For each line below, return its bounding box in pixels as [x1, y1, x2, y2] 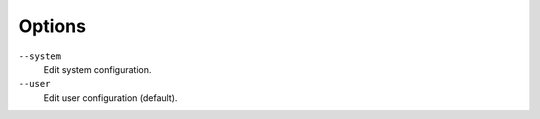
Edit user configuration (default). [43, 91, 178, 104]
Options [18, 15, 87, 37]
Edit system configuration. [43, 63, 152, 75]
